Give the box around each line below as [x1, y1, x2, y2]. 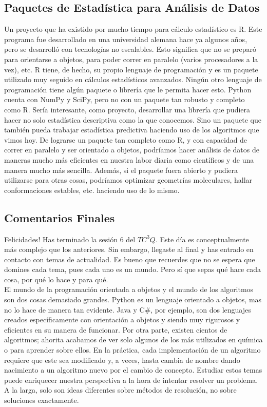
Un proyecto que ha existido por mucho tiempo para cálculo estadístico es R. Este [4, 24, 262, 34]
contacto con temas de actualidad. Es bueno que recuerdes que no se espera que [4, 254, 255, 264]
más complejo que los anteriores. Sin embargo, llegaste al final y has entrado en [4, 244, 254, 255]
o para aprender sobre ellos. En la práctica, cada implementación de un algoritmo [4, 344, 261, 355]
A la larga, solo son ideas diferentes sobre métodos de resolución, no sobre [4, 384, 237, 395]
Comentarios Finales [4, 209, 115, 225]
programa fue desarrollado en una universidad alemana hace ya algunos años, [4, 33, 247, 44]
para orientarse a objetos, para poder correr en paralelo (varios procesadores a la [4, 53, 258, 64]
